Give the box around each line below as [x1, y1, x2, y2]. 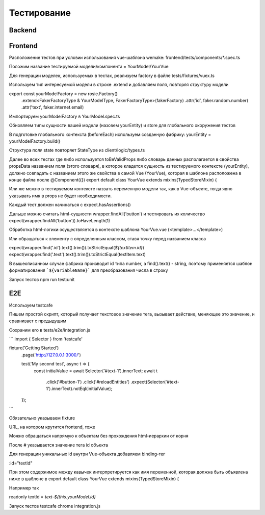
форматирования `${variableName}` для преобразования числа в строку [9, 267, 168, 273]
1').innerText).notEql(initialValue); [46, 386, 112, 392]
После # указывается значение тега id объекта [9, 442, 108, 448]
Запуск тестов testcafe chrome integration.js [9, 503, 101, 509]
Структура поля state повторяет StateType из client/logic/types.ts [9, 147, 145, 153]
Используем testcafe [9, 302, 53, 308]
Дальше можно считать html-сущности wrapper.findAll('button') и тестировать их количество [9, 211, 205, 217]
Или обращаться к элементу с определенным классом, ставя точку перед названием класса [9, 235, 206, 241]
